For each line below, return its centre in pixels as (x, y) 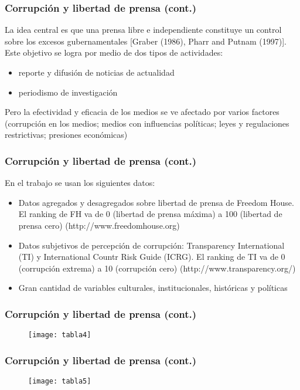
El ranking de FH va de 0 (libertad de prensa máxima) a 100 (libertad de (150, 214)
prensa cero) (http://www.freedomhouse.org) (99, 225)
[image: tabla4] (60, 335)
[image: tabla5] (60, 381)
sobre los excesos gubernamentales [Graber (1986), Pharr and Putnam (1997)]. (146, 41)
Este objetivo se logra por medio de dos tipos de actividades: (114, 52)
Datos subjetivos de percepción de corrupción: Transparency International (151, 245)
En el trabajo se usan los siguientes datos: (80, 183)
